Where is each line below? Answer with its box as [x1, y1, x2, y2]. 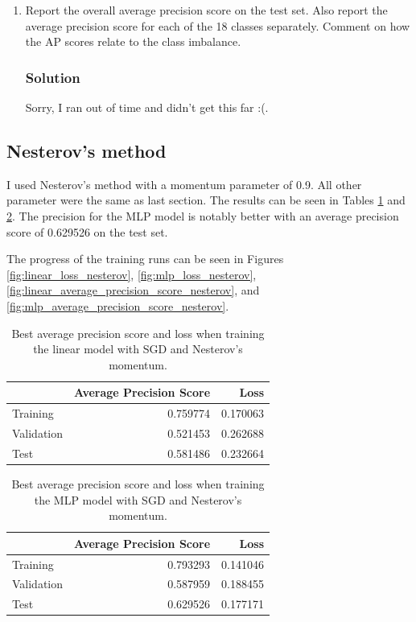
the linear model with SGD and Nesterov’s [33, 340, 243, 357]
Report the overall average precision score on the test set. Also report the [25, 2, 388, 18]
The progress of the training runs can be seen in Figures [6, 250, 284, 267]
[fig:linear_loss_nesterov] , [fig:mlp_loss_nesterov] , [6, 266, 257, 282]
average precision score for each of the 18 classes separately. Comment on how [25, 17, 410, 34]
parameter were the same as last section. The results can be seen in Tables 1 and [6, 192, 406, 208]
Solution [25, 67, 80, 87]
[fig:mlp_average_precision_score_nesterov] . [6, 297, 229, 314]
